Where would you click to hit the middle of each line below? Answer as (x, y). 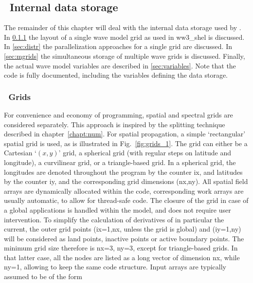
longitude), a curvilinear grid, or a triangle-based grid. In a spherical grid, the (120, 162)
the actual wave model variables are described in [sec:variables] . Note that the (120, 65)
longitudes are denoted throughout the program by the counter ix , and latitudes (123, 172)
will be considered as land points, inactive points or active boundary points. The (124, 238)
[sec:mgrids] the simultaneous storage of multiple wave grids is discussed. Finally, (125, 56)
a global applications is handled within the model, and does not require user (117, 209)
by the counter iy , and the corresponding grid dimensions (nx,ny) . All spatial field (126, 181)
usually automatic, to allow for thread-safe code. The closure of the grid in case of (126, 200)
